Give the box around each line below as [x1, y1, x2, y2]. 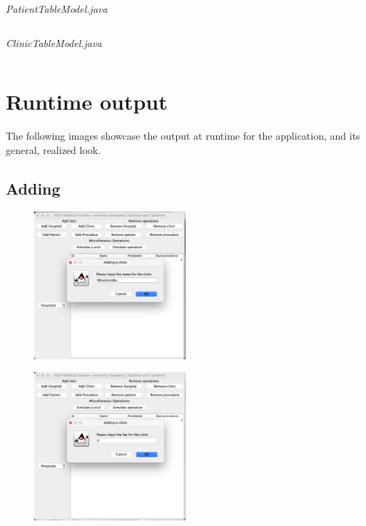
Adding [6, 177, 61, 199]
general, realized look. [6, 142, 101, 157]
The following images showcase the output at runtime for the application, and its [6, 128, 360, 143]
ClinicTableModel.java [6, 35, 102, 50]
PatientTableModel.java [6, 1, 108, 16]
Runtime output [6, 87, 168, 116]
